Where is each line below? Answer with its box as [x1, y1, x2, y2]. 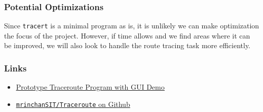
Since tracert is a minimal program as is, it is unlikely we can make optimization [4, 20, 259, 31]
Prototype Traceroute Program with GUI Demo [16, 82, 165, 92]
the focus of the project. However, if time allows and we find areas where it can [4, 30, 250, 41]
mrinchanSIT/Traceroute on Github [16, 98, 130, 109]
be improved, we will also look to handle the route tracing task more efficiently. [4, 40, 251, 51]
